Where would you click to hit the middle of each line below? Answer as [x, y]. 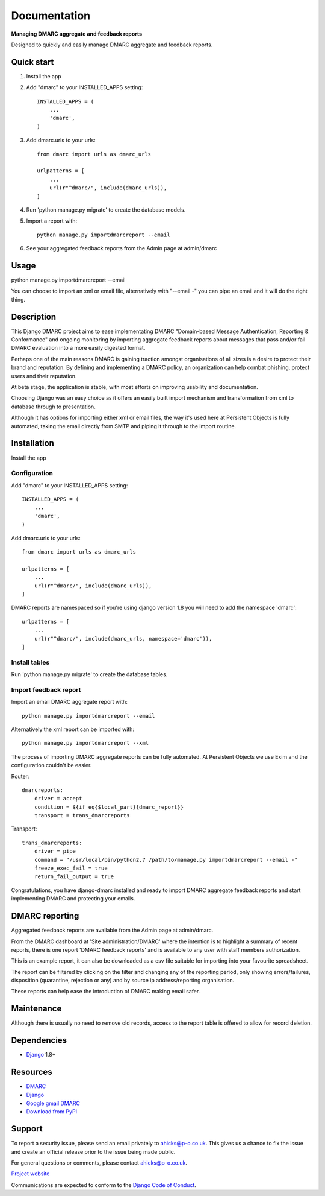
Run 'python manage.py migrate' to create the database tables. [89, 674]
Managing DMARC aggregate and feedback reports [77, 34]
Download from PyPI [52, 1112]
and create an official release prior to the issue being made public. [93, 1151]
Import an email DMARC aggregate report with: [69, 702]
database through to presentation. [53, 407]
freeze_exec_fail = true [71, 868]
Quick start [32, 62]
